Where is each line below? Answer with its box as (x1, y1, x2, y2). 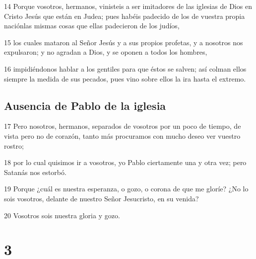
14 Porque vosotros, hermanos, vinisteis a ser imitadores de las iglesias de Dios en (4, 1, 252, 11)
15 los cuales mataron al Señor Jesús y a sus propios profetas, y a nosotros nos (4, 37, 243, 47)
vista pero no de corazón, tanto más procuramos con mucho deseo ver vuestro (4, 130, 241, 141)
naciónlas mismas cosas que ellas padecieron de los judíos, (4, 20, 180, 31)
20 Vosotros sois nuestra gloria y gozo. (4, 210, 120, 220)
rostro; (4, 140, 24, 151)
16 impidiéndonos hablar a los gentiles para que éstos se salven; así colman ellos (4, 63, 247, 74)
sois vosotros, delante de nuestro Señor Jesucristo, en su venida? (4, 193, 199, 203)
